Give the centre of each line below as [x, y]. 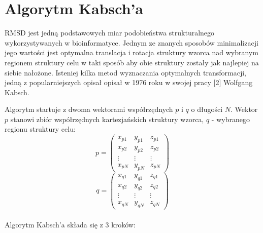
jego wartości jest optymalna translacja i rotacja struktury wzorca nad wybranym [131, 52]
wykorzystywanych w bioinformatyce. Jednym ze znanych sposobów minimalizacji [131, 42]
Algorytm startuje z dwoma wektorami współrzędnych [89, 109]
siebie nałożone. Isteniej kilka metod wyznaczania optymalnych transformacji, [125, 72]
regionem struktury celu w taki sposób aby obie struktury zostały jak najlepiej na [132, 62]
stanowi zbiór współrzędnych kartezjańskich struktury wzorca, [107, 119]
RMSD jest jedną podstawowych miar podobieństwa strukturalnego [110, 33]
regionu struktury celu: [40, 129]
